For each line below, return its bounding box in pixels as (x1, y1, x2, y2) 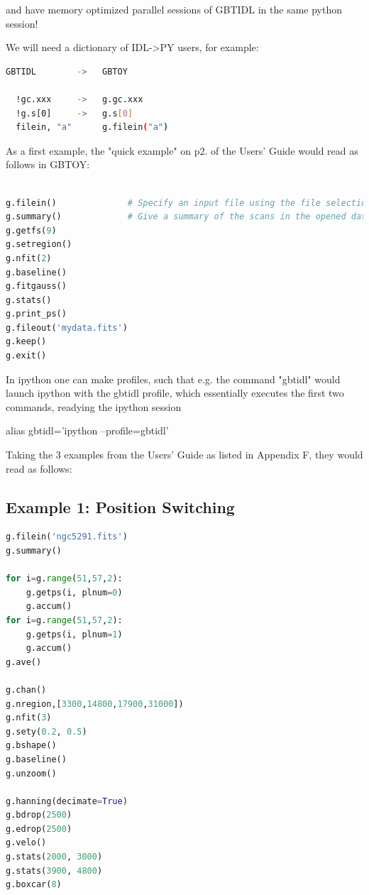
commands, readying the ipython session (6, 399, 182, 414)
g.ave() (6, 657, 42, 667)
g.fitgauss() (6, 281, 67, 292)
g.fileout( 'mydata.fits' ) (6, 322, 128, 333)
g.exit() (6, 351, 47, 361)
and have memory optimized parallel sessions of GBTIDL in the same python (6, 2, 342, 16)
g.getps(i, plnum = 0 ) (26, 587, 123, 598)
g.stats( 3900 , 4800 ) (6, 865, 103, 876)
